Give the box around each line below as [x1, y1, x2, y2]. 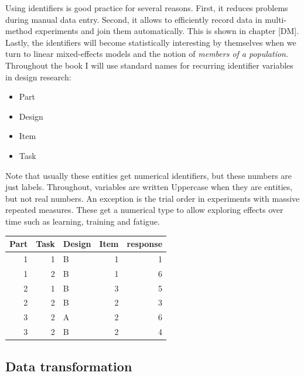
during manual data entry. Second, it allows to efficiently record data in [5, 13, 262, 25]
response [127, 238, 163, 249]
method [5, 25, 33, 37]
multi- [265, 13, 287, 25]
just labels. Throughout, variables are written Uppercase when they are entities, [5, 181, 293, 193]
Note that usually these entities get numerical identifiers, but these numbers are [5, 169, 292, 181]
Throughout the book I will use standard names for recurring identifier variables [5, 59, 293, 71]
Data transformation [5, 357, 132, 375]
